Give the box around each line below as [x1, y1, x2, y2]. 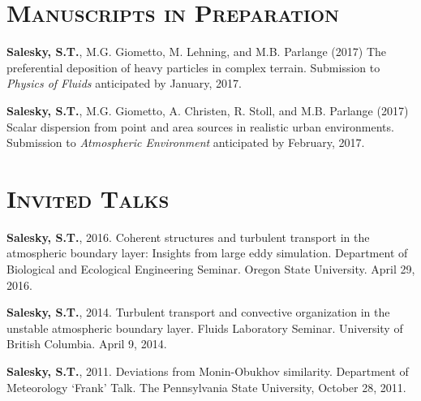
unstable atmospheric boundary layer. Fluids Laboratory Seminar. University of [6, 319, 403, 336]
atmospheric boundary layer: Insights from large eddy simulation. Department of [6, 244, 408, 261]
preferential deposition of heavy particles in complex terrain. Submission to [6, 58, 380, 75]
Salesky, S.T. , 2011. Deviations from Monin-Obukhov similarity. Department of [6, 362, 409, 379]
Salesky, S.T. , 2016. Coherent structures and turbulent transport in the [6, 228, 370, 245]
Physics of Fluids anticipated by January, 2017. [6, 75, 242, 92]
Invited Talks [6, 181, 170, 214]
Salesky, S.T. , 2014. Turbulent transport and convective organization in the [6, 304, 390, 321]
